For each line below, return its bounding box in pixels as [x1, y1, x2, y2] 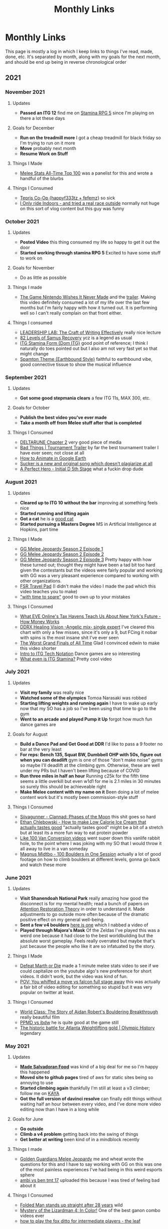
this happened [20, 1069, 50, 1075]
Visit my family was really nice [20, 689, 84, 696]
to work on [20, 255, 43, 261]
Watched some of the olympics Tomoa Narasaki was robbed [20, 695, 147, 701]
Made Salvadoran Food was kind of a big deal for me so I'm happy [20, 1064, 158, 1070]
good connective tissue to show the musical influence [20, 361, 132, 367]
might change [20, 350, 49, 357]
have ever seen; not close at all [20, 450, 84, 456]
